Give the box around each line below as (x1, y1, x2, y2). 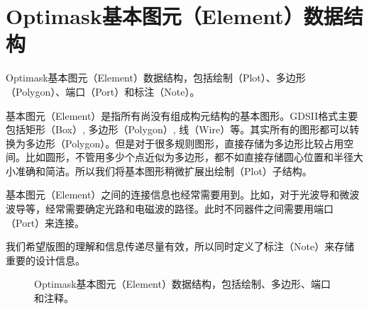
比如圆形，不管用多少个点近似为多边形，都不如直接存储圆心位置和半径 (25, 150, 353, 164)
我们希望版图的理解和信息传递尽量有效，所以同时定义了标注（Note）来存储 (6, 239, 355, 254)
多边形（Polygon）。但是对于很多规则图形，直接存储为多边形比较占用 (25, 135, 344, 150)
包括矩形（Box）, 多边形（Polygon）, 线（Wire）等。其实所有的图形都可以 (6, 122, 350, 137)
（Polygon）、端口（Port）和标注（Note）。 (6, 84, 200, 99)
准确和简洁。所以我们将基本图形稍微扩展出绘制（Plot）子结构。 (15, 163, 312, 178)
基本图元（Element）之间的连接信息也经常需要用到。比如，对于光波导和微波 (6, 187, 360, 202)
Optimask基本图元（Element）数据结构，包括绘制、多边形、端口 (34, 276, 331, 291)
